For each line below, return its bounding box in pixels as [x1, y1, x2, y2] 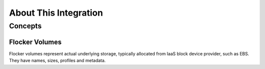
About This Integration [9, 7, 103, 18]
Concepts [9, 22, 42, 30]
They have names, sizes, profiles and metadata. [9, 58, 106, 64]
